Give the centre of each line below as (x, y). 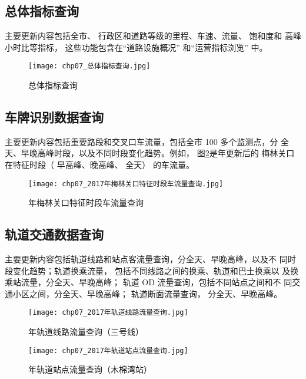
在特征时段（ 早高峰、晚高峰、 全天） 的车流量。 (99, 165)
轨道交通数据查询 (54, 234)
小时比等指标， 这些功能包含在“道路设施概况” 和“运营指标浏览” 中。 (136, 47)
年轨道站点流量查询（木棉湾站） (90, 369)
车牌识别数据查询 (54, 117)
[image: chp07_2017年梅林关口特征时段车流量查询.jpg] (126, 184)
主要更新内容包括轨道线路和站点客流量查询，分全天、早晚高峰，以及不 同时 (150, 259)
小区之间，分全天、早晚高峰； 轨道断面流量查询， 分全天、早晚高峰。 (147, 293)
